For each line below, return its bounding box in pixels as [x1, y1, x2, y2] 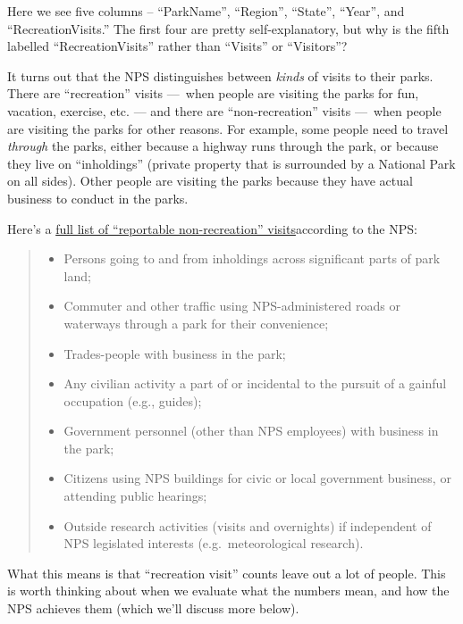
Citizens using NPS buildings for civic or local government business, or [63, 469, 451, 487]
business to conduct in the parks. [7, 188, 189, 207]
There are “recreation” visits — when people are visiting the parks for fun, [7, 84, 419, 103]
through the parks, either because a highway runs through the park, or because [7, 137, 439, 155]
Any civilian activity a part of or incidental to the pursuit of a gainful [63, 374, 447, 393]
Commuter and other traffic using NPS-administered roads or [63, 296, 400, 315]
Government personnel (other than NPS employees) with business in [63, 421, 439, 440]
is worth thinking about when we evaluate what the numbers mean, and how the [7, 581, 450, 600]
